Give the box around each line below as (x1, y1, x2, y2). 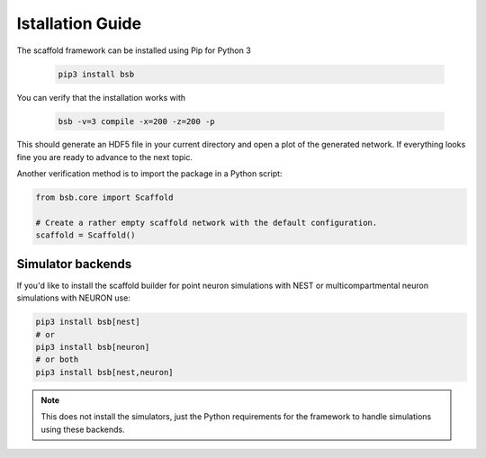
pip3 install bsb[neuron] (35, 342, 150, 353)
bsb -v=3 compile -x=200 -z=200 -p (58, 116, 215, 126)
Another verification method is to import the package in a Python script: (16, 168, 283, 179)
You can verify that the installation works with (16, 92, 186, 103)
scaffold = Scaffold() (35, 230, 136, 240)
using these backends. (40, 424, 125, 435)
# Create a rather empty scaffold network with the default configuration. (35, 218, 378, 229)
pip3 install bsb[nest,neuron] (35, 367, 175, 377)
